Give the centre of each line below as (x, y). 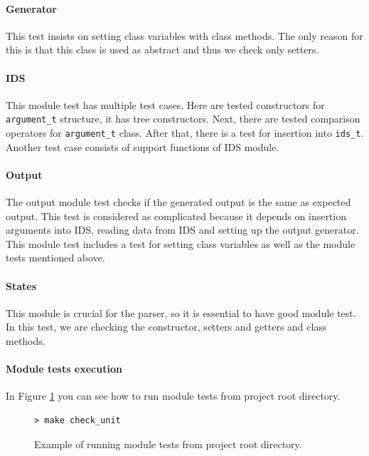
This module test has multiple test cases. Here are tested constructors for (165, 104)
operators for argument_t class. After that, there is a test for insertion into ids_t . (185, 133)
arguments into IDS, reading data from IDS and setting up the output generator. (182, 230)
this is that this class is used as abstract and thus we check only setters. (162, 50)
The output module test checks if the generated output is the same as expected (178, 202)
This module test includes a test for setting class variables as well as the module (181, 243)
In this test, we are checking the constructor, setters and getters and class (166, 327)
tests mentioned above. (55, 258)
